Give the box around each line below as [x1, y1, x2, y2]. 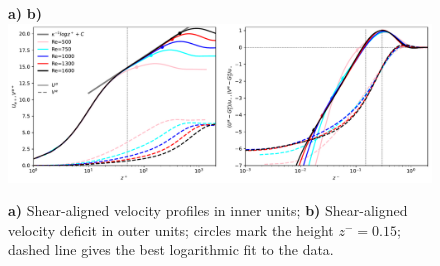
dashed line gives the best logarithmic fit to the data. [8, 239, 334, 260]
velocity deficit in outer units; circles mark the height [8, 219, 334, 240]
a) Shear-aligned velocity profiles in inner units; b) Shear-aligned [8, 200, 408, 221]
